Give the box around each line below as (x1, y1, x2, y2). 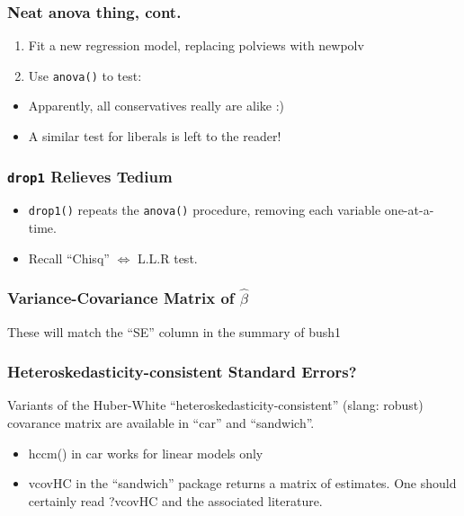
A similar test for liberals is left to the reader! (28, 127, 281, 146)
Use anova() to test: (28, 66, 142, 85)
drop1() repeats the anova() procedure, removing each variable (28, 200, 381, 219)
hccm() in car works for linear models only (28, 443, 263, 462)
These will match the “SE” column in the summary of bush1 (7, 322, 342, 341)
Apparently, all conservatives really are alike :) (28, 96, 284, 115)
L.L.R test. (137, 248, 198, 267)
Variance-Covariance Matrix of (7, 287, 235, 309)
